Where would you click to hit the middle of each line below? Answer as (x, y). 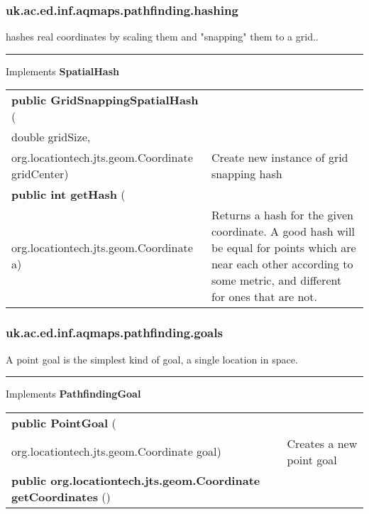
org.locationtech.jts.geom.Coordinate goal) (116, 452)
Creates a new (322, 443)
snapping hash (247, 174)
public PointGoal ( (64, 422)
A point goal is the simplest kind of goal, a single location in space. (152, 359)
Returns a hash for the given (282, 215)
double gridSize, (51, 137)
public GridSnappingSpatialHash (105, 100)
